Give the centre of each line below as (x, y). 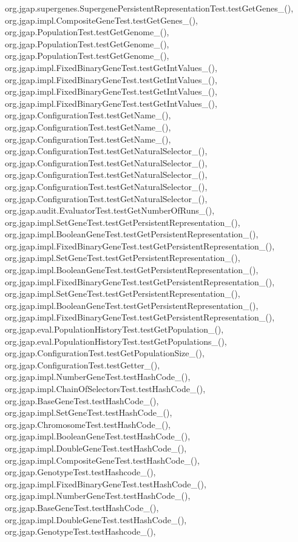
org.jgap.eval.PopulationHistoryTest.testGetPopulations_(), (116, 341)
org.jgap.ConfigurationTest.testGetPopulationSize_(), (105, 353)
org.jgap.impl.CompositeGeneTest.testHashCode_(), (102, 460)
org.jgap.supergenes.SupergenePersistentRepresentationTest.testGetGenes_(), (149, 8)
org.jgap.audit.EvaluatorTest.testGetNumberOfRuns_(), (110, 210)
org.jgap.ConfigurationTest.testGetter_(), (83, 364)
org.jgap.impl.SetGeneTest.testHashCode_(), (89, 412)
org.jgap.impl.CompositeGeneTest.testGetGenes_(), (101, 20)
